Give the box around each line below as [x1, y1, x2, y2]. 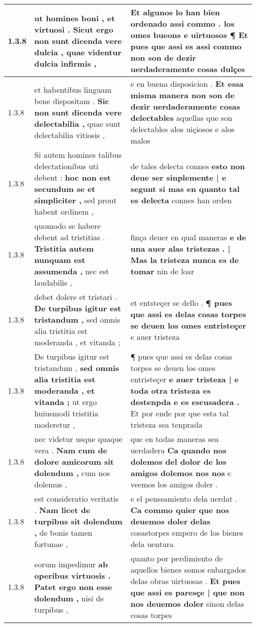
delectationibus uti [34, 160, 98, 172]
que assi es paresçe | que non [130, 587, 245, 598]
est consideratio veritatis [34, 493, 119, 504]
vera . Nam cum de [34, 444, 107, 456]
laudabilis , [34, 277, 72, 288]
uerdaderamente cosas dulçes [130, 63, 245, 74]
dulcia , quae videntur [34, 46, 122, 58]
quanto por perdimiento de [130, 553, 223, 564]
